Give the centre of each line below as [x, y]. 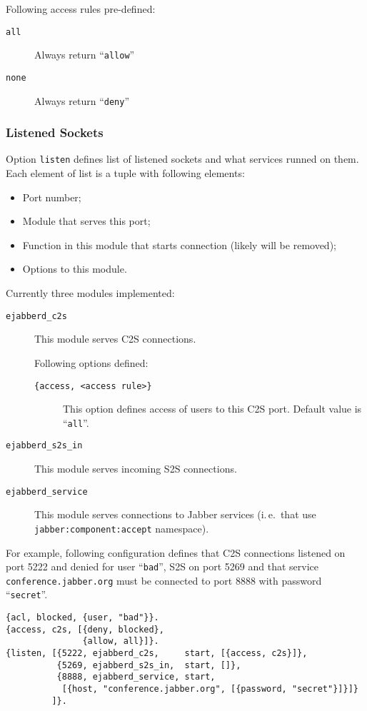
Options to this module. [75, 269]
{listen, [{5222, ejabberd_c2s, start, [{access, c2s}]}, [157, 654]
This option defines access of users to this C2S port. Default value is [212, 409]
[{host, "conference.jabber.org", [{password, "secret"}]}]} [210, 689]
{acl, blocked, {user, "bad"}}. [82, 618]
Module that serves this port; [86, 221]
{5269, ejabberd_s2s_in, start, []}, [149, 665]
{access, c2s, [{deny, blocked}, [85, 629]
